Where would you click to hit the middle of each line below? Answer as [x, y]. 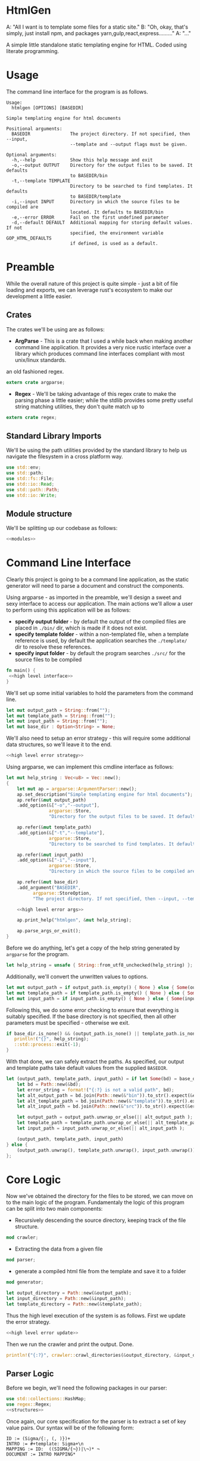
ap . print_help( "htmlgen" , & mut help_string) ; [74, 920]
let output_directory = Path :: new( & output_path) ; [69, 1293]
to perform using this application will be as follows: [68, 610]
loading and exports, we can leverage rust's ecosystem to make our [89, 290]
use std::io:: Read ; [30, 484]
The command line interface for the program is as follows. [77, 91]
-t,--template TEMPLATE [41, 181]
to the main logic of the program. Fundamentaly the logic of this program [95, 1202]
